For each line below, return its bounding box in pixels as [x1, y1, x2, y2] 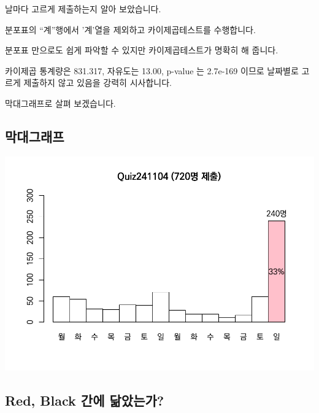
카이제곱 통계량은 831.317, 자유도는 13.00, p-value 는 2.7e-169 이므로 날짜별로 [5, 64, 299, 77]
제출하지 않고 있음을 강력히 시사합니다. [23, 76, 172, 89]
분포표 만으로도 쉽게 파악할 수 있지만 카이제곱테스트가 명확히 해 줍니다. [5, 44, 279, 56]
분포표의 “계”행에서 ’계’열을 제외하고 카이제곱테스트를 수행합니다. [5, 23, 256, 36]
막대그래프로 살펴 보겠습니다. [5, 96, 116, 109]
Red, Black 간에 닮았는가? [5, 390, 164, 409]
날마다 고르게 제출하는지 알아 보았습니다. [5, 2, 161, 15]
